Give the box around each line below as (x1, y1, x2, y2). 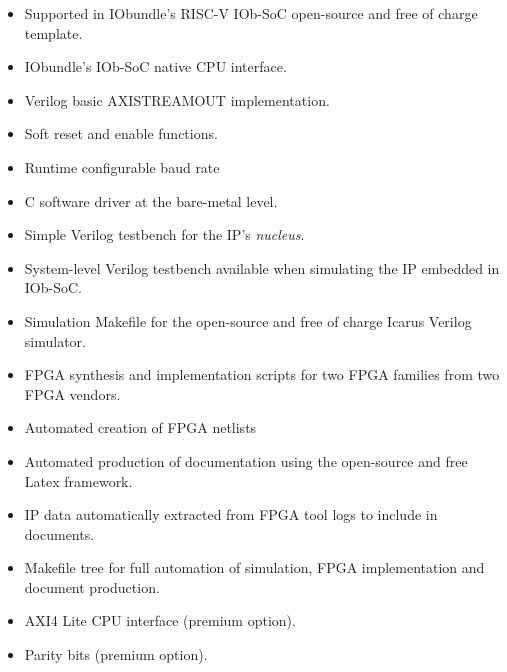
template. (24, 22, 83, 43)
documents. (24, 523, 95, 544)
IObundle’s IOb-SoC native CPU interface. (24, 56, 287, 77)
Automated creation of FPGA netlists (24, 417, 257, 438)
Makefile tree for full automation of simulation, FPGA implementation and (24, 557, 485, 578)
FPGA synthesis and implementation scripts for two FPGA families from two (24, 364, 500, 385)
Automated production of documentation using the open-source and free (24, 450, 468, 471)
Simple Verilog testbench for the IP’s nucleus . (24, 224, 305, 245)
